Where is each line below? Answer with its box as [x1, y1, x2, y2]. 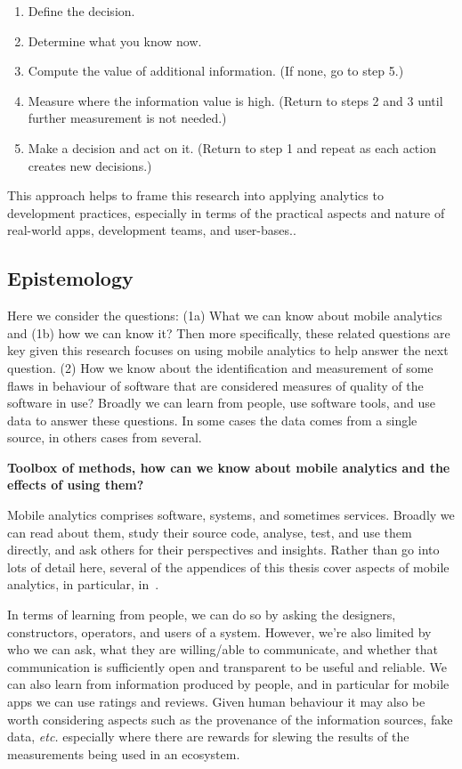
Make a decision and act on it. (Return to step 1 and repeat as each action [28, 138, 436, 157]
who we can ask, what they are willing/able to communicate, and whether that [7, 640, 438, 659]
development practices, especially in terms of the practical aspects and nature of [7, 203, 445, 222]
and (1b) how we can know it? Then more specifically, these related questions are [7, 323, 450, 342]
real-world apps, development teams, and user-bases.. [7, 221, 296, 239]
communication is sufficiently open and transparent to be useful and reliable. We [7, 657, 447, 676]
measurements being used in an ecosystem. [7, 744, 240, 763]
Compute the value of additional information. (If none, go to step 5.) [28, 61, 404, 80]
